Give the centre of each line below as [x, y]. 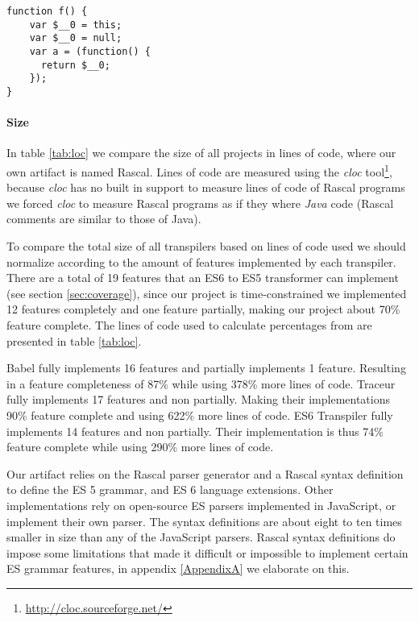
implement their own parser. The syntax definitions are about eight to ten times [204, 521]
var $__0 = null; [76, 38]
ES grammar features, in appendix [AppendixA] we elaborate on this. [178, 568]
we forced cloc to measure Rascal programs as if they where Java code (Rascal [200, 203]
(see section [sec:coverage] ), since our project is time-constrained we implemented [207, 293]
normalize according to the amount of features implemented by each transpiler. [201, 261]
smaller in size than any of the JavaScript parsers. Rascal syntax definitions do [201, 537]
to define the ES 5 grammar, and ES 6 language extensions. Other [170, 489]
